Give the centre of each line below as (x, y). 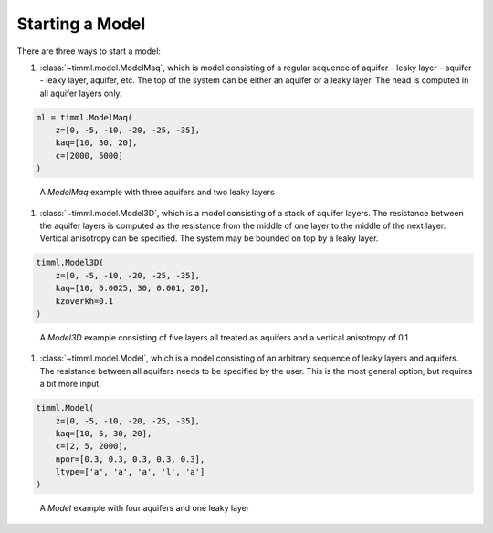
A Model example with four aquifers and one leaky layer (145, 508)
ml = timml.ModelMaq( (84, 117)
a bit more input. (71, 384)
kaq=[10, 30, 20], (96, 143)
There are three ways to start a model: (89, 51)
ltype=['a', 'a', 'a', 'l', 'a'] (130, 472)
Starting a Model (81, 24)
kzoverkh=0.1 (84, 301)
